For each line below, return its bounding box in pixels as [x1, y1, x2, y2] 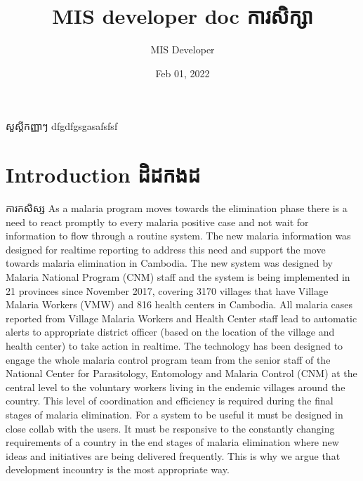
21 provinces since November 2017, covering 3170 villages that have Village [6, 283, 329, 298]
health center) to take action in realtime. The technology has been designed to [6, 338, 343, 352]
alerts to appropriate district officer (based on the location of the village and [6, 324, 335, 339]
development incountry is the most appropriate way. [6, 462, 230, 477]
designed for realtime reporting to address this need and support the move [6, 242, 326, 256]
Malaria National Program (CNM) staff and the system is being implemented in [6, 270, 350, 284]
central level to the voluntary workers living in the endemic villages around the [6, 379, 345, 394]
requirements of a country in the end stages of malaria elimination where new [6, 435, 339, 449]
